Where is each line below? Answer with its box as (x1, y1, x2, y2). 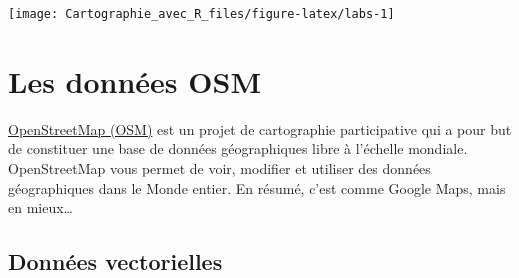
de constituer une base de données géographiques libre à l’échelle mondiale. (8, 138, 468, 159)
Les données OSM (8, 60, 261, 101)
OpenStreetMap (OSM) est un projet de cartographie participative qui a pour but (8, 118, 512, 139)
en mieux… (8, 197, 73, 218)
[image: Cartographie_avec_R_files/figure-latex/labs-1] (8, 7, 395, 21)
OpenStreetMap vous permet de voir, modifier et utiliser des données (8, 157, 431, 178)
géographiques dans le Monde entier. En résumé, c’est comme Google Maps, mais (8, 177, 506, 198)
